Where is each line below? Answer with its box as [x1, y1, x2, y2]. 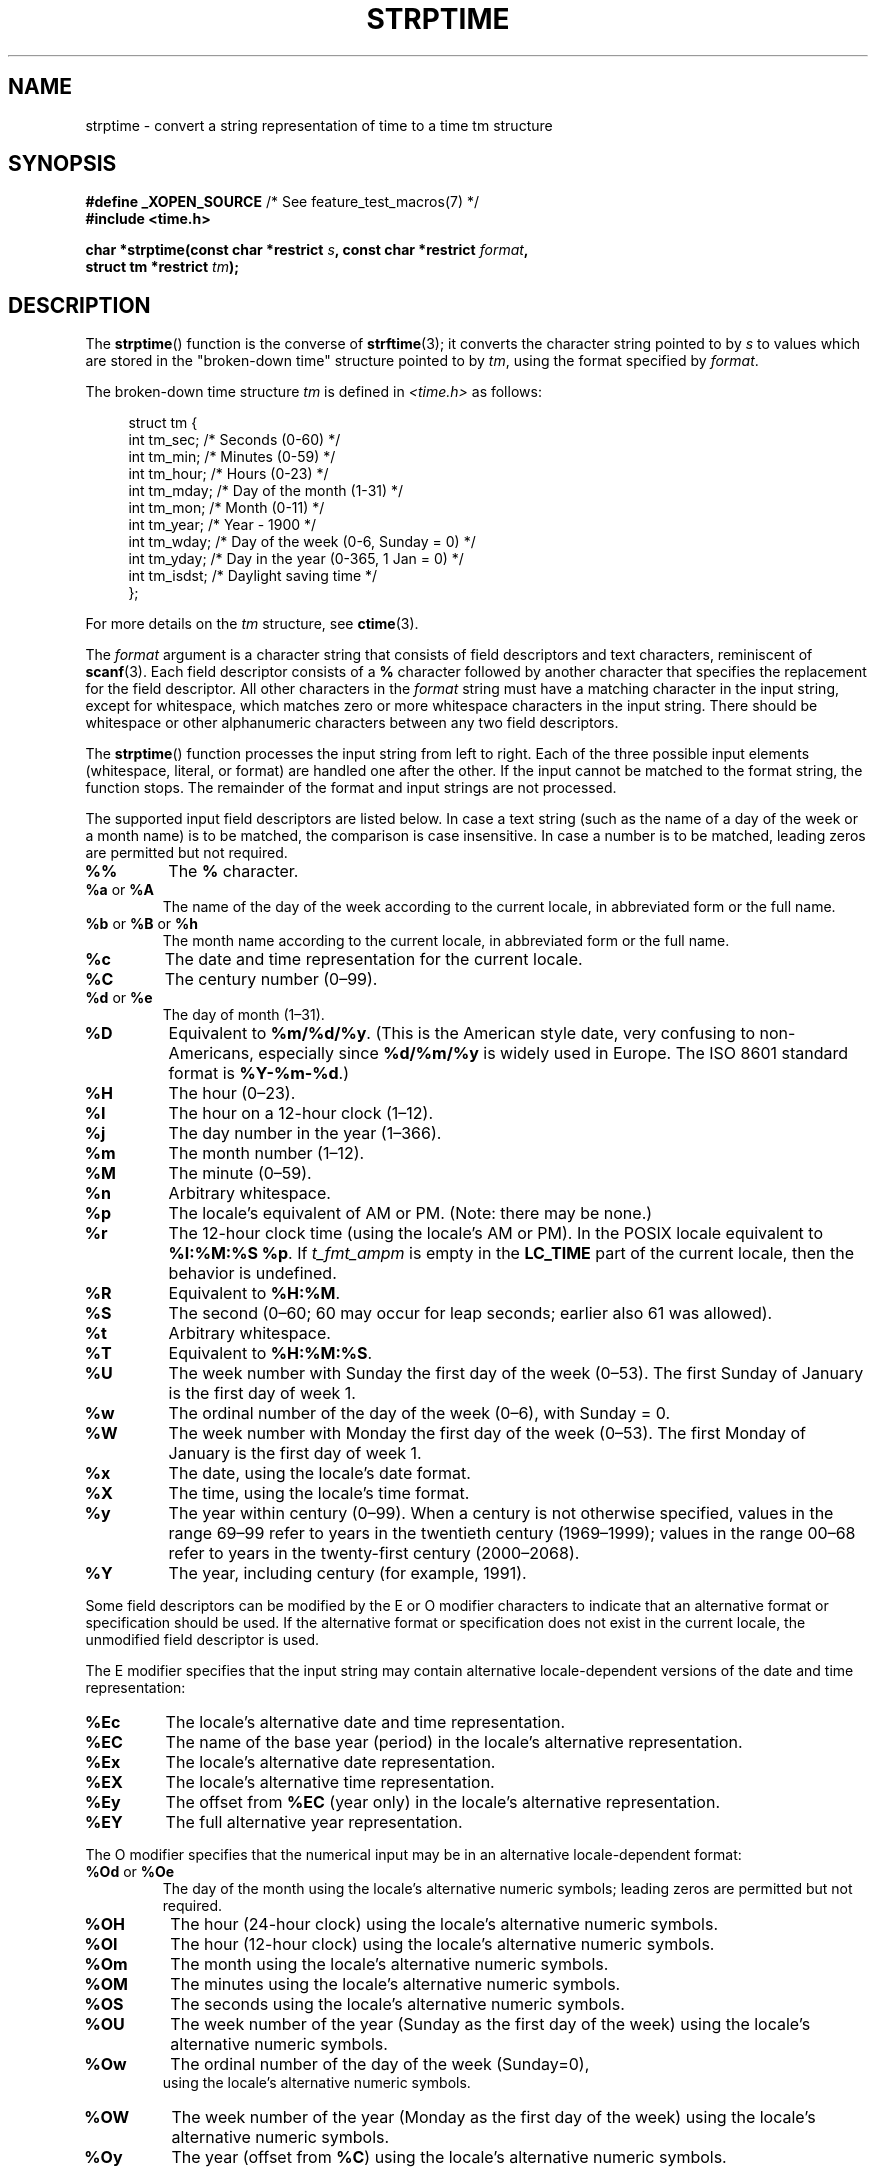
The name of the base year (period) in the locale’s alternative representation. [165, 1732, 743, 1753]
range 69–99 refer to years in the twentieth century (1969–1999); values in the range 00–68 [168, 1523, 856, 1544]
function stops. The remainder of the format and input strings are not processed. [85, 779, 617, 797]
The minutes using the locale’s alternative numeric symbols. [170, 1974, 621, 1995]
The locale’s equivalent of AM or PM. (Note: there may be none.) [168, 1203, 653, 1224]
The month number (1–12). [168, 1143, 365, 1164]
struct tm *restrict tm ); [85, 258, 239, 276]
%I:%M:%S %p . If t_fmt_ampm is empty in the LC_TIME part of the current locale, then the [168, 1243, 854, 1264]
